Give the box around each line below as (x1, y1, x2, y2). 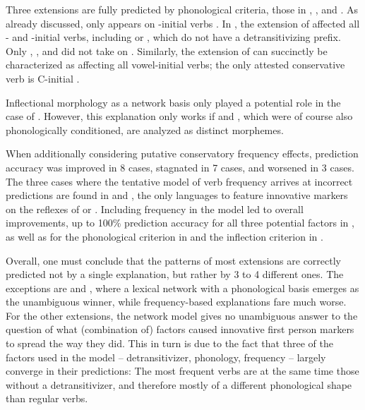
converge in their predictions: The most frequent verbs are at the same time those (6, 363, 359, 378)
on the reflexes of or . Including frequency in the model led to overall (6, 201, 304, 216)
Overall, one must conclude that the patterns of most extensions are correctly (6, 253, 341, 267)
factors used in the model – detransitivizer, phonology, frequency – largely (6, 349, 326, 364)
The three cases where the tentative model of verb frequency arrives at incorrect (6, 174, 353, 188)
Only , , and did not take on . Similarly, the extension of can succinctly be (6, 43, 328, 58)
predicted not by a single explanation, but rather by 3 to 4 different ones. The (6, 267, 344, 282)
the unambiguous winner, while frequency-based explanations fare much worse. (6, 294, 347, 309)
